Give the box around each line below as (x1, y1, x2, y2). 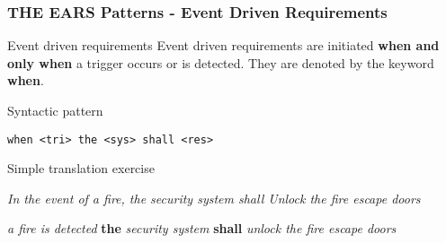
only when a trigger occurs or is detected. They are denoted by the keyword (7, 53, 434, 72)
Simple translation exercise (7, 159, 155, 178)
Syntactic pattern (7, 101, 103, 119)
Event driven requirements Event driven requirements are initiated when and (7, 36, 440, 55)
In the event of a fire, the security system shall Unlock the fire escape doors (7, 188, 421, 207)
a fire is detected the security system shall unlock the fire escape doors (7, 219, 397, 238)
